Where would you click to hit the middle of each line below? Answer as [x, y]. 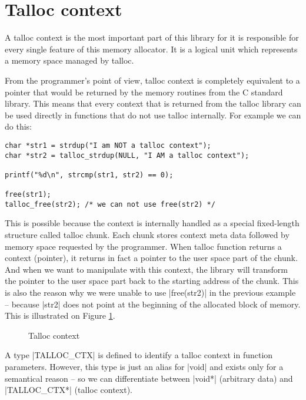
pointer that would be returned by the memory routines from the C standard [144, 92]
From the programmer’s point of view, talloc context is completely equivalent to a [152, 80]
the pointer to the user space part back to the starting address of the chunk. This [152, 281]
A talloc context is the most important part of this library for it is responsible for [152, 37]
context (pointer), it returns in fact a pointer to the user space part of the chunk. [151, 258]
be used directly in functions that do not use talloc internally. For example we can [153, 115]
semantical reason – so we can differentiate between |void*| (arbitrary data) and [149, 378]
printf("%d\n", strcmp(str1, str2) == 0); [89, 175]
